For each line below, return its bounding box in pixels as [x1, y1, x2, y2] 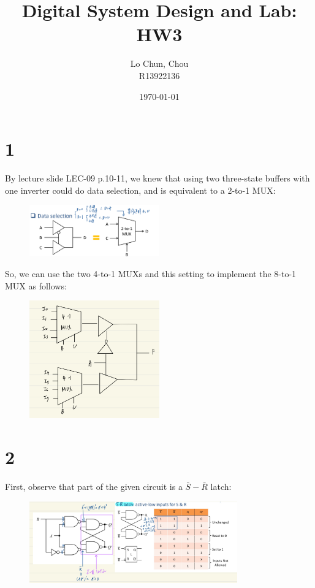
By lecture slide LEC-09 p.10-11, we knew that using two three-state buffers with [5, 172, 310, 185]
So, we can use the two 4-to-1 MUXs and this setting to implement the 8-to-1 [5, 267, 297, 280]
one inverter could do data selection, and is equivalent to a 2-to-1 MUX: [5, 183, 276, 196]
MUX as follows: [5, 279, 67, 292]
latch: [210, 480, 232, 493]
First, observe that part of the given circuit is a [5, 480, 183, 493]
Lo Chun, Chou [130, 57, 189, 70]
